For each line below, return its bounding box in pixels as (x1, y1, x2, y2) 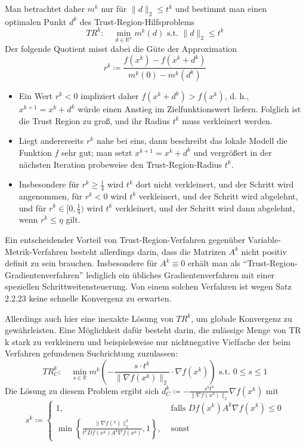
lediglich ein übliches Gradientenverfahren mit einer (86, 268, 275, 281)
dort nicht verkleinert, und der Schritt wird (135, 178, 294, 190)
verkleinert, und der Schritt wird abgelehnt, (138, 189, 298, 202)
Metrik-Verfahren (5, 245, 68, 257)
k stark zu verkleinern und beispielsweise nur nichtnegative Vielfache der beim (5, 335, 290, 347)
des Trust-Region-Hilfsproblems (79, 15, 195, 27)
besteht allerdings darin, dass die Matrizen (70, 245, 226, 257)
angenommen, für (18, 189, 83, 202)
